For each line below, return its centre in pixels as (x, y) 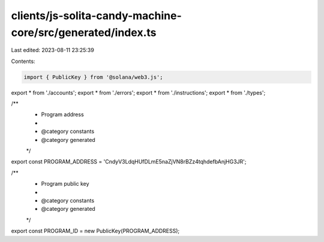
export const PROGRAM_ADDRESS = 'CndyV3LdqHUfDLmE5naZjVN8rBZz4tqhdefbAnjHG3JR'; (129, 162)
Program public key (65, 184)
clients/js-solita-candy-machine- (97, 16)
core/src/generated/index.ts (84, 32)
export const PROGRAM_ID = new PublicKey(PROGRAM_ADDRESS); (95, 231)
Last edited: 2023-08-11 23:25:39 (52, 50)
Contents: (23, 61)
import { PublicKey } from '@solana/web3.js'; (93, 77)
